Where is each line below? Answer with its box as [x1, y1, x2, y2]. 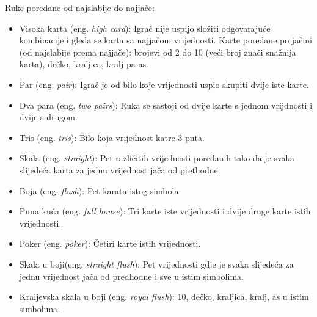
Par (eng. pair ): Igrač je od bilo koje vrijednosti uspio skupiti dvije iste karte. [19, 78, 309, 90]
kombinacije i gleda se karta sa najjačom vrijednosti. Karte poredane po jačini [19, 34, 312, 46]
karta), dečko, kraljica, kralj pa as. [19, 57, 148, 70]
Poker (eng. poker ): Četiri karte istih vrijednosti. [19, 237, 201, 250]
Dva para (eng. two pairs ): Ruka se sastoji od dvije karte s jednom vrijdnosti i [19, 98, 313, 111]
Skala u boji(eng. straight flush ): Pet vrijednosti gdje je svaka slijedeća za [19, 257, 294, 270]
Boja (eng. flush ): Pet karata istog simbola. [19, 184, 181, 197]
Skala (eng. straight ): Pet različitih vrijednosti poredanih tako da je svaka [19, 151, 295, 164]
